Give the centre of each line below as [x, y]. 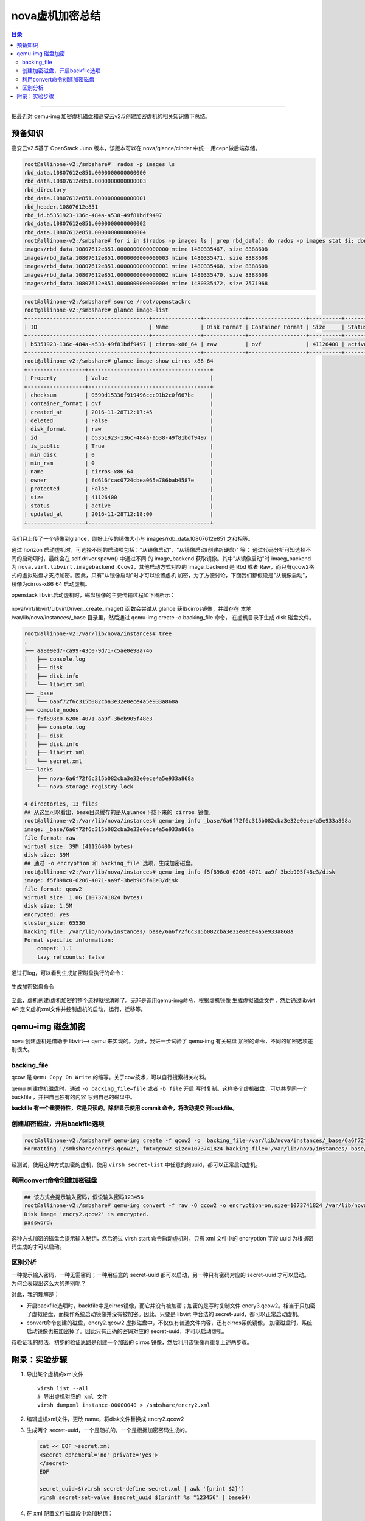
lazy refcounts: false [71, 957]
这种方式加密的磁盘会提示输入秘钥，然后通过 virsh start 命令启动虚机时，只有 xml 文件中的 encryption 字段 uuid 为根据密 [162, 1239]
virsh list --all [63, 1388]
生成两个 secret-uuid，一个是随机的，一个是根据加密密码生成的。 [108, 1430]
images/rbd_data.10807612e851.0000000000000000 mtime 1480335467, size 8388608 [146, 249]
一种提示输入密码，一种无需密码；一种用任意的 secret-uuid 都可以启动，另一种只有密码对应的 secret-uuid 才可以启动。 [160, 1275]
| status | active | [119, 506]
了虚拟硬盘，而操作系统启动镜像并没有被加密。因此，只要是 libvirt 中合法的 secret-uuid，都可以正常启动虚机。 [165, 1314]
